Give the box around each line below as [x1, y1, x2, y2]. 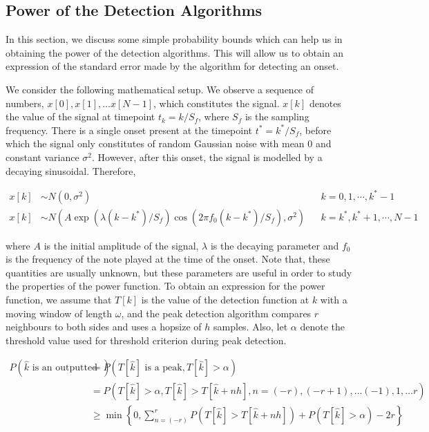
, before [299, 122, 332, 137]
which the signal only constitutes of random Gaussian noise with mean [6, 136, 305, 151]
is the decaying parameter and [210, 238, 339, 252]
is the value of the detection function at [141, 292, 309, 307]
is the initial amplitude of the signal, [44, 238, 199, 252]
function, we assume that [6, 292, 112, 307]
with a [320, 292, 347, 307]
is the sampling [245, 109, 309, 124]
